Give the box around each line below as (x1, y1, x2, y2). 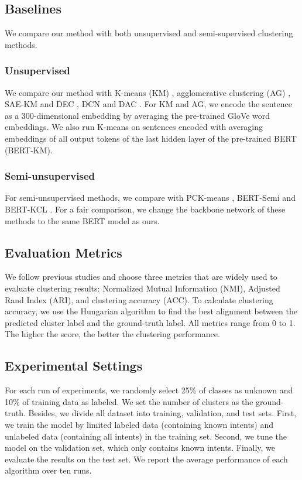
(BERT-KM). (5, 143, 53, 156)
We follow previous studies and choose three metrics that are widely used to (5, 270, 277, 283)
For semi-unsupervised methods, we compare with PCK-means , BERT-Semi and (5, 191, 296, 204)
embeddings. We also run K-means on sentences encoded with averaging (5, 121, 263, 133)
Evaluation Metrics (5, 243, 122, 261)
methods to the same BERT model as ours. (5, 214, 160, 227)
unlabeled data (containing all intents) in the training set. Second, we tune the (5, 430, 287, 442)
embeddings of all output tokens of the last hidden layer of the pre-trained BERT (5, 132, 297, 144)
